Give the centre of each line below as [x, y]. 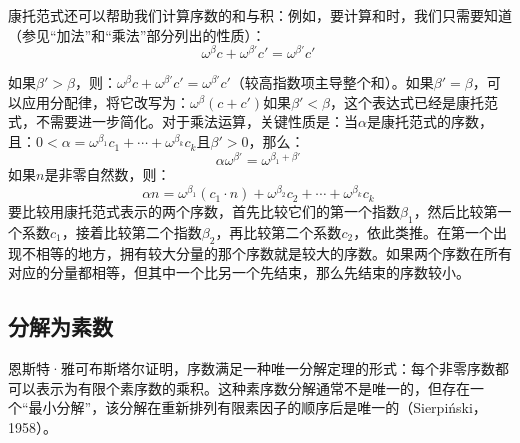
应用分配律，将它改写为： [105, 101]
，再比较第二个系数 [278, 231]
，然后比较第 [455, 211]
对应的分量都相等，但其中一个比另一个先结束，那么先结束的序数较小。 [239, 272]
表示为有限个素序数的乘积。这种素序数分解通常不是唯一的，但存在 [252, 387]
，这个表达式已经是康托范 [414, 101]
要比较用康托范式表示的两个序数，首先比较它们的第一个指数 [204, 211]
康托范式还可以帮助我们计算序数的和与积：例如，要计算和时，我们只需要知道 [260, 15]
